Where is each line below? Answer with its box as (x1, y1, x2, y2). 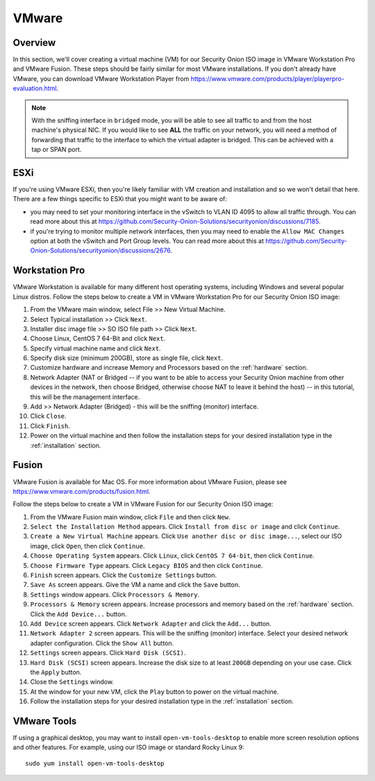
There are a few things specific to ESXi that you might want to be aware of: (12, 195, 227, 203)
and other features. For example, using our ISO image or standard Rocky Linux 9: (12, 743, 244, 752)
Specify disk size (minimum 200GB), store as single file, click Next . (30, 354, 224, 362)
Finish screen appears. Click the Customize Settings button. (30, 571, 217, 579)
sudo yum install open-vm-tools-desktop (25, 759, 165, 767)
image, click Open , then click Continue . (30, 542, 145, 550)
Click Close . (30, 412, 67, 420)
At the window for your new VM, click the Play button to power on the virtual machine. (30, 687, 279, 696)
